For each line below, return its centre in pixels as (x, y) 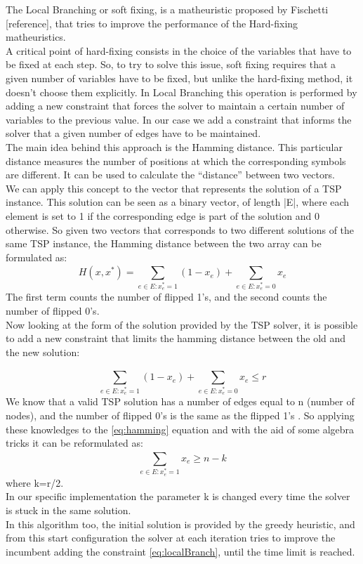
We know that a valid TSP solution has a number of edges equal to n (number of (180, 401)
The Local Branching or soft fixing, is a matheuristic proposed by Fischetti (167, 9)
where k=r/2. (35, 482)
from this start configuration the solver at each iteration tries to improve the (171, 538)
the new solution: (43, 352)
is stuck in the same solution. (68, 510)
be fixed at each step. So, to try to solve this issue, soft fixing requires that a (171, 64)
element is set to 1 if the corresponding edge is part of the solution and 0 (163, 215)
